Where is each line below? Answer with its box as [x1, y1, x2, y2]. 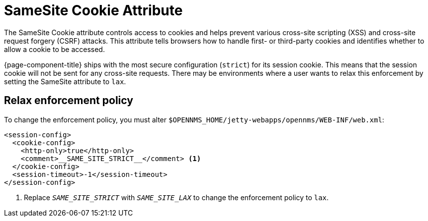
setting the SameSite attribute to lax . [4, 77, 126, 86]
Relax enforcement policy [4, 94, 133, 107]
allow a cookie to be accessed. [4, 45, 105, 54]
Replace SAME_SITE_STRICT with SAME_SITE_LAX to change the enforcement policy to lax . [24, 193, 329, 202]
